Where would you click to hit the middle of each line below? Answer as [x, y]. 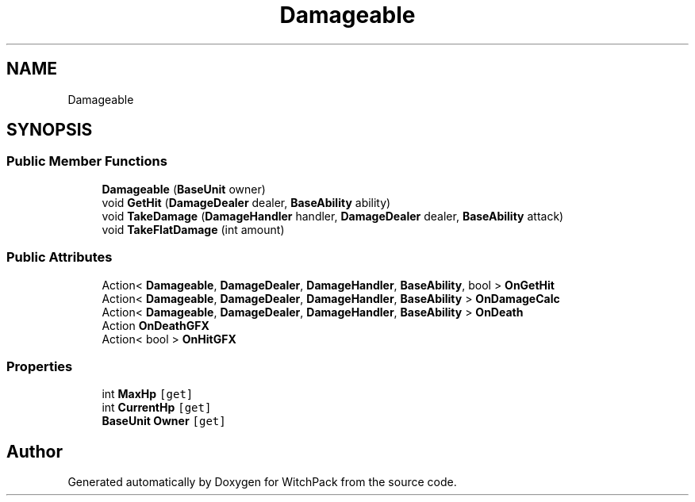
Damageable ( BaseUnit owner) [184, 189]
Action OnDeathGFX [156, 325]
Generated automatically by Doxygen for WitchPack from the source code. [262, 482]
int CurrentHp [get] [157, 408]
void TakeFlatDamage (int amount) [193, 229]
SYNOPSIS [50, 130]
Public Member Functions [87, 161]
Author [35, 451]
